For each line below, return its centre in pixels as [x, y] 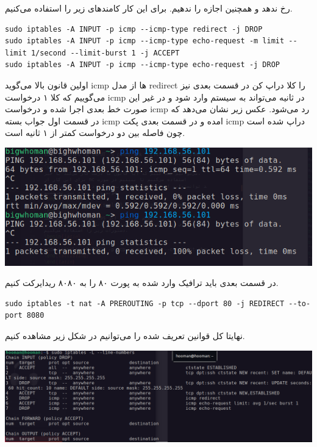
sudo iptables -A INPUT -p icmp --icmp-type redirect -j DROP [134, 29]
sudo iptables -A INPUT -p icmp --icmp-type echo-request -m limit [145, 41]
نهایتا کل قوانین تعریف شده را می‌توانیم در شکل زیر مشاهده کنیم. [125, 335]
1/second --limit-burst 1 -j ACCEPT [105, 53]
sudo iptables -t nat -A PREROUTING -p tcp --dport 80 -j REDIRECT [145, 303]
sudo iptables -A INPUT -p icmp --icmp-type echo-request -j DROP [143, 65]
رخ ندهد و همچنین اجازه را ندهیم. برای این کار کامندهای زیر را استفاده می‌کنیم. [149, 8]
